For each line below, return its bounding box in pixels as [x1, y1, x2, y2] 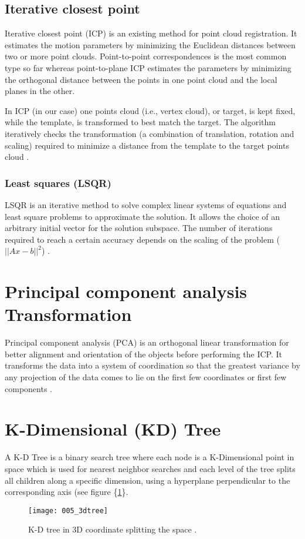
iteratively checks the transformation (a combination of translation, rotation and [5, 127, 294, 139]
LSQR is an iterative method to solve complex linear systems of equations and [5, 198, 287, 210]
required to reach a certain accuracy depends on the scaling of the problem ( [5, 233, 280, 245]
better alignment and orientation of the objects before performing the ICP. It [5, 347, 283, 360]
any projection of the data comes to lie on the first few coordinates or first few [5, 371, 287, 383]
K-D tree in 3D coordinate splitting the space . [28, 523, 197, 535]
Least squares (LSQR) [5, 175, 111, 190]
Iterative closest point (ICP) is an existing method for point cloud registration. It [5, 27, 297, 39]
